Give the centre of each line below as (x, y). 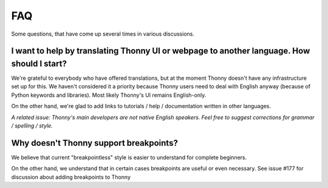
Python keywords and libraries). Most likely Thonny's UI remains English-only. (109, 95)
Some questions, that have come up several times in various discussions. (103, 34)
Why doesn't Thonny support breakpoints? (95, 143)
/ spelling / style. (32, 126)
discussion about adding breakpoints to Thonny (71, 177)
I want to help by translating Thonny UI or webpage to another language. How (161, 51)
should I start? (39, 63)
